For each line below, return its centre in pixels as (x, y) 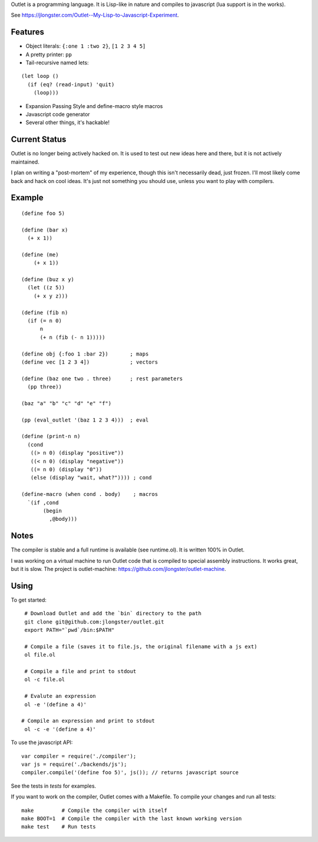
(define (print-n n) (51, 436)
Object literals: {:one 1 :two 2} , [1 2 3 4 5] (86, 46)
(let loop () (40, 76)
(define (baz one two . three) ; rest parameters (102, 378)
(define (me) (40, 254)
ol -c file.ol (45, 680)
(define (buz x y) (48, 280)
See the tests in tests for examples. (54, 786)
